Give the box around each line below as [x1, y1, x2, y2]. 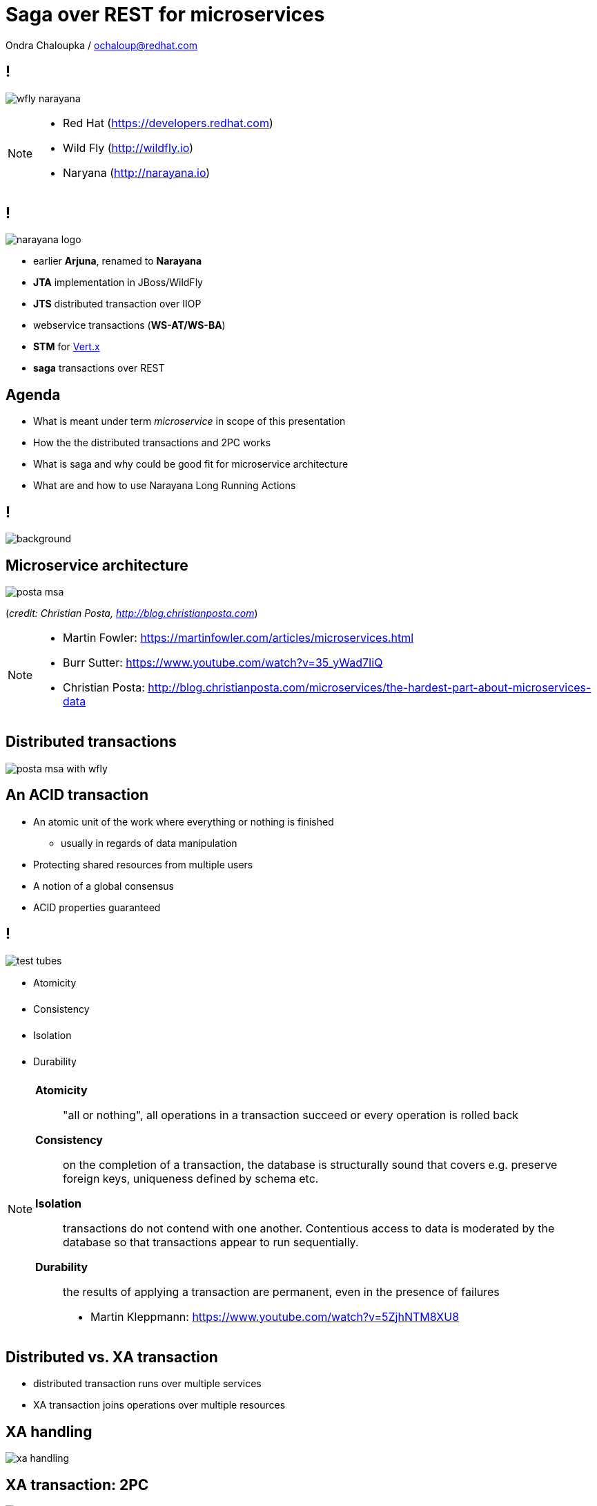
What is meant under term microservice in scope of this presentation [33, 415, 346, 428]
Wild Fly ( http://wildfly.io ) [63, 140, 194, 155]
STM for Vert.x [33, 341, 100, 353]
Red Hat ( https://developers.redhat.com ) [63, 115, 273, 130]
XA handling [6, 1422, 92, 1440]
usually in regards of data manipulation [61, 837, 237, 849]
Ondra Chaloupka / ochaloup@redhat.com [6, 39, 197, 51]
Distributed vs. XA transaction [6, 1348, 218, 1366]
